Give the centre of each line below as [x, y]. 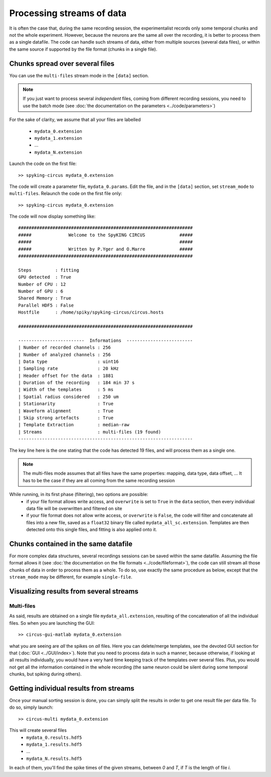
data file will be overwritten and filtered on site [74, 508]
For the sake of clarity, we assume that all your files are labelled [75, 120]
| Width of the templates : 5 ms [66, 390]
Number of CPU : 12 [42, 284]
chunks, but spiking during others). [46, 674]
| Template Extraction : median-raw [74, 425]
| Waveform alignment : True [66, 411]
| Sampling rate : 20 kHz [69, 369]
